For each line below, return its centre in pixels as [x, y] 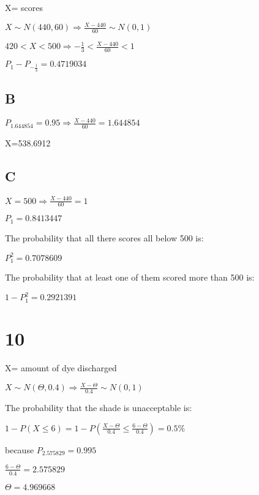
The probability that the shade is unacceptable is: [99, 407]
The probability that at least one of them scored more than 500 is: [130, 277]
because [20, 449]
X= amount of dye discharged [61, 368]
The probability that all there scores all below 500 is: [104, 237]
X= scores [24, 7]
